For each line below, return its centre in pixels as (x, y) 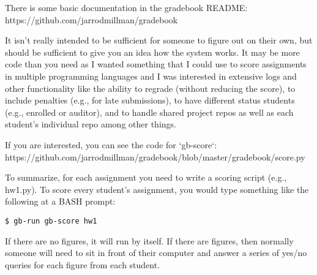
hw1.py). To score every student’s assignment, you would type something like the (157, 189)
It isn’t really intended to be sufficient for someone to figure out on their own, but (159, 40)
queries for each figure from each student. (83, 264)
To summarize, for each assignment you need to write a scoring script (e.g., (146, 177)
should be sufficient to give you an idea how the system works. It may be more (152, 52)
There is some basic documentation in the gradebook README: (126, 7)
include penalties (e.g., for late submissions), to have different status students (150, 100)
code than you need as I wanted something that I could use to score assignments (156, 64)
